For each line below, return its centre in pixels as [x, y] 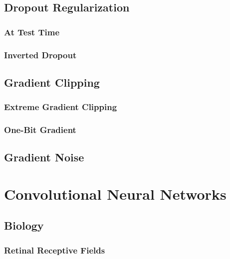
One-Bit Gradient [40, 130]
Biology [24, 225]
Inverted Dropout [40, 55]
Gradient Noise [44, 157]
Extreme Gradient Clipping [61, 107]
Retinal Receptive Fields [55, 250]
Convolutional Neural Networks [115, 194]
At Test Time [32, 32]
